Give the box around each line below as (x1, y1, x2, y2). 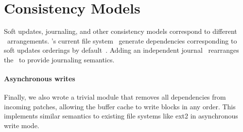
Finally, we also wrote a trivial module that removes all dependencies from (4, 92, 226, 102)
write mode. (4, 120, 39, 131)
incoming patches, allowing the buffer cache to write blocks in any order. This (4, 101, 236, 111)
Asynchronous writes (4, 73, 75, 84)
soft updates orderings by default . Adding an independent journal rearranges (4, 45, 239, 55)
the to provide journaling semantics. (4, 54, 115, 64)
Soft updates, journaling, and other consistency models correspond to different (4, 26, 237, 36)
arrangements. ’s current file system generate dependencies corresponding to (7, 35, 237, 45)
